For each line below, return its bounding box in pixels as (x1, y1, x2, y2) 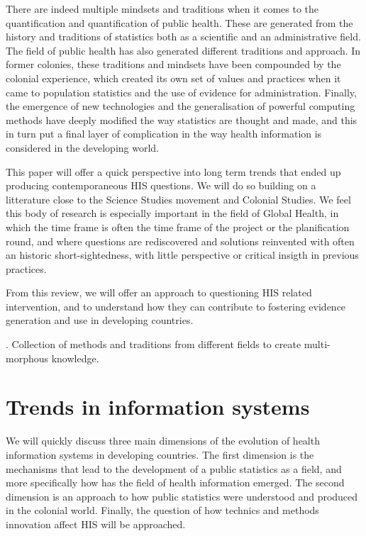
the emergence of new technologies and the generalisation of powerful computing (6, 99, 355, 113)
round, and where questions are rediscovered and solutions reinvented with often (6, 233, 355, 248)
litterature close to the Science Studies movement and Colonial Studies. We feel (6, 191, 351, 206)
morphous (6, 350, 49, 365)
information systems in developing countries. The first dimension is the (6, 447, 314, 462)
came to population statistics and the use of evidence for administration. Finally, (6, 84, 357, 99)
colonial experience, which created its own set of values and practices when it (6, 70, 341, 85)
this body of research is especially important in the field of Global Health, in (6, 206, 339, 220)
